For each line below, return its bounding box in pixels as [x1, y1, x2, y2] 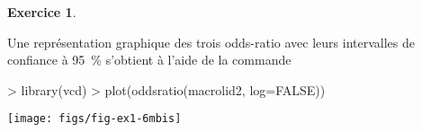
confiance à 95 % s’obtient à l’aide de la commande [7, 50, 292, 69]
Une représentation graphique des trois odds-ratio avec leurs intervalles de [7, 32, 415, 51]
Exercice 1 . [7, 3, 76, 21]
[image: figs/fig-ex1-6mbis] [7, 112, 182, 126]
